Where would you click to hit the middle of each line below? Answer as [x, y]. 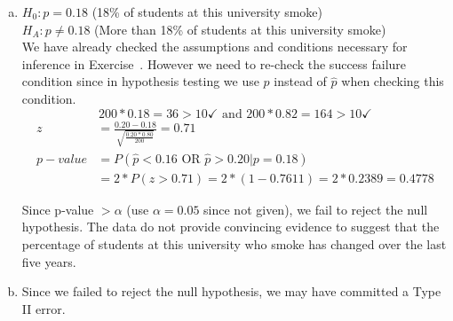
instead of [300, 81]
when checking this [393, 81]
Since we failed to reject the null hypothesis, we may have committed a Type [231, 291]
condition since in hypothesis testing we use [140, 81]
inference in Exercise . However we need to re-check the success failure [214, 63]
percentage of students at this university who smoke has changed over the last [234, 244]
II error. [44, 308]
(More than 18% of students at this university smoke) [240, 29]
